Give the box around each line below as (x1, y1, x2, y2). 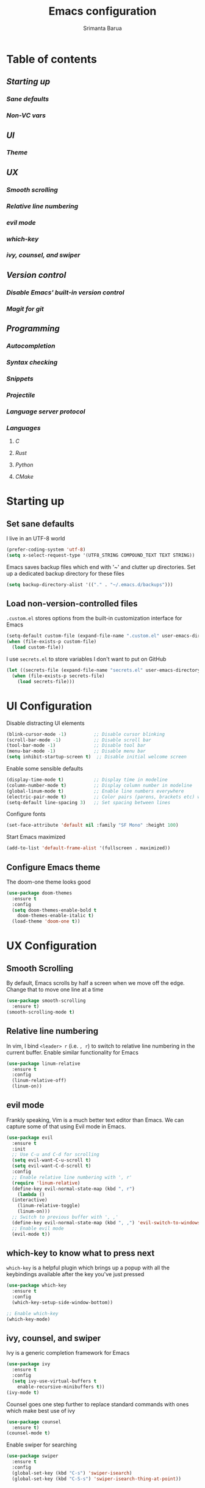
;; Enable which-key (6, 1310, 59, 1316)
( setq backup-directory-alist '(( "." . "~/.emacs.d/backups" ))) (6, 581, 173, 587)
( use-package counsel (6, 1418, 62, 1425)
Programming (6, 324, 60, 334)
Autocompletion (6, 342, 56, 350)
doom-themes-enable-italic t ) (17, 913, 95, 919)
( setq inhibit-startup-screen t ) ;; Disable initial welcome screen (6, 754, 187, 760)
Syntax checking (6, 358, 58, 366)
